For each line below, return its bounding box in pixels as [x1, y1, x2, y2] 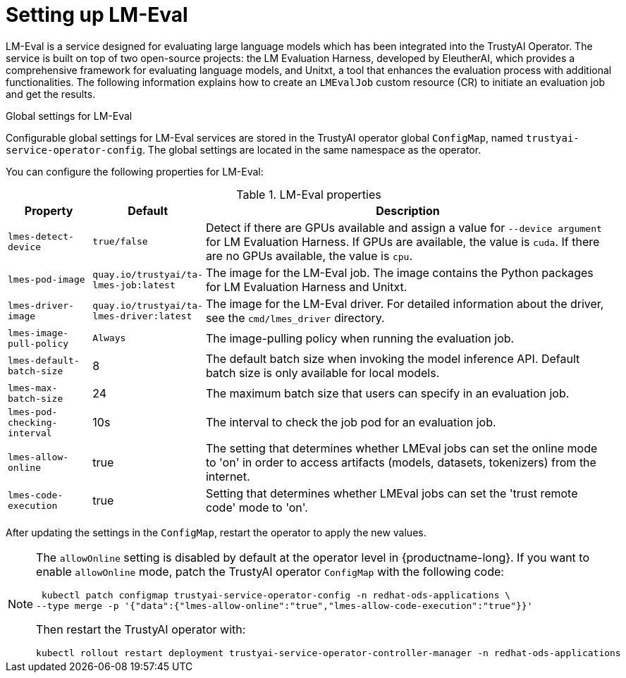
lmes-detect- [8, 230, 74, 242]
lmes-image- [8, 327, 69, 338]
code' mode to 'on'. [205, 500, 308, 514]
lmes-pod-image [8, 274, 85, 285]
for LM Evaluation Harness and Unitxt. [205, 279, 407, 294]
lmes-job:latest [92, 279, 176, 290]
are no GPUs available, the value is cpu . [205, 248, 412, 263]
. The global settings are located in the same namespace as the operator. [142, 143, 481, 156]
